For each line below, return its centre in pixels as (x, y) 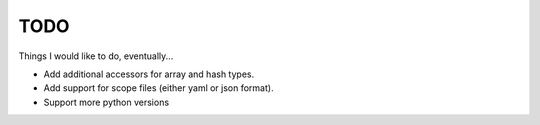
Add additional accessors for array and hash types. (149, 74)
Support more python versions (106, 102)
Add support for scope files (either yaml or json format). (158, 88)
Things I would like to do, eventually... (96, 56)
